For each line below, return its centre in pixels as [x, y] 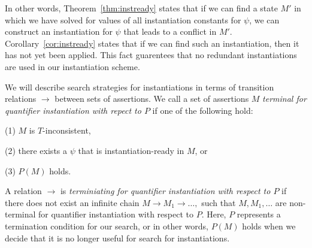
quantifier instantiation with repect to [73, 110]
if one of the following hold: [203, 110]
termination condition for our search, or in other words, [107, 226]
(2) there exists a [36, 150]
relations [21, 99]
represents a [259, 214]
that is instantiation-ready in [131, 150]
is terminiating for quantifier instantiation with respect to [165, 191]
